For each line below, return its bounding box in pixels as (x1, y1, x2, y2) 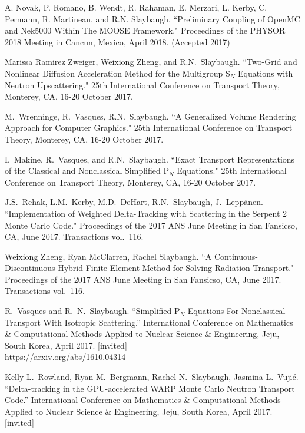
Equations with (238, 67, 293, 79)
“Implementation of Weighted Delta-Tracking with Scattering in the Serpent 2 (5, 207, 287, 219)
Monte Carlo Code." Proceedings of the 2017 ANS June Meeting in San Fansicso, (5, 219, 297, 231)
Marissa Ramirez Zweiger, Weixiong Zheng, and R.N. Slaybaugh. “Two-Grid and (5, 55, 297, 68)
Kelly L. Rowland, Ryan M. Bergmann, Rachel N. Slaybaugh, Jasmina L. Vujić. (5, 371, 299, 383)
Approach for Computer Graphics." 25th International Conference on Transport (5, 121, 293, 134)
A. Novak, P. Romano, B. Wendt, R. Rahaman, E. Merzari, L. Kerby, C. (5, 1, 267, 13)
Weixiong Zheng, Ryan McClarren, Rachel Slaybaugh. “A (5, 250, 212, 262)
